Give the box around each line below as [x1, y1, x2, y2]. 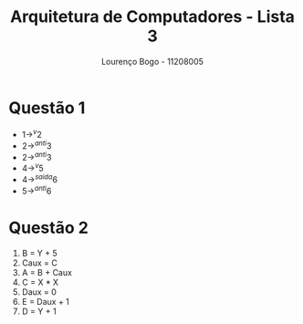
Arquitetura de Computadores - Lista [9, 6, 296, 27]
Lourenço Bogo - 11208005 [100, 56, 204, 67]
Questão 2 [8, 217, 89, 238]
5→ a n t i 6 [21, 183, 52, 196]
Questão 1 [8, 98, 86, 118]
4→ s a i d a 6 [21, 172, 58, 184]
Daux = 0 [21, 286, 57, 298]
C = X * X [21, 277, 59, 287]
